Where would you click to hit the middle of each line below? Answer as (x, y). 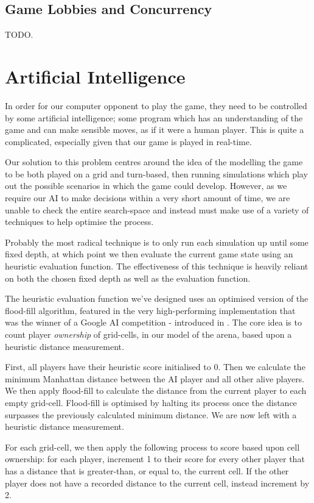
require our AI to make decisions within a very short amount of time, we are (148, 198)
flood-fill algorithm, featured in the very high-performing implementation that (150, 310)
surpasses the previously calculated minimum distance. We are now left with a (151, 414)
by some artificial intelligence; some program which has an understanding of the (154, 117)
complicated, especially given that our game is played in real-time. (128, 141)
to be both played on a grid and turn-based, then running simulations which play (156, 173)
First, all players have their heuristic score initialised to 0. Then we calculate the (155, 367)
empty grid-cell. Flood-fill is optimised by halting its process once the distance (151, 402)
